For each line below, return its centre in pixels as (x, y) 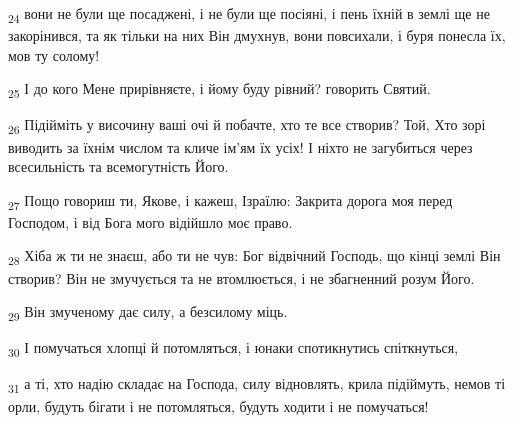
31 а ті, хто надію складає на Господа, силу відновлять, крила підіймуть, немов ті (257, 385)
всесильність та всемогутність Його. (118, 166)
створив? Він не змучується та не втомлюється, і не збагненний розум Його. (241, 277)
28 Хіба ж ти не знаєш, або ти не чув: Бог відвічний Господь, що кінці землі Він (254, 257)
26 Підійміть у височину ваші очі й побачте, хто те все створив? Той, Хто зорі (247, 126)
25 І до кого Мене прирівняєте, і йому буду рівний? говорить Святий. (219, 90)
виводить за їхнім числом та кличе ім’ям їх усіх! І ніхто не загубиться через (240, 146)
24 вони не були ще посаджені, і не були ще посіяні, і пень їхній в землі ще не (249, 14)
